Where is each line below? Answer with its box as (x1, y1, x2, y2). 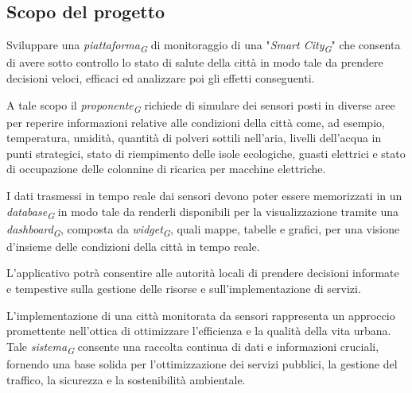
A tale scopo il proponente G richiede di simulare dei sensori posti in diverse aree (6, 96, 395, 115)
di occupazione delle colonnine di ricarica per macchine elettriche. (6, 160, 326, 177)
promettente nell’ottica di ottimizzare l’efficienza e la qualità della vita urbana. (6, 322, 391, 339)
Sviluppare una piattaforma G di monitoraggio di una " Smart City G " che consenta (6, 37, 401, 55)
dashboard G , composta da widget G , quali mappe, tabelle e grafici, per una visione (6, 220, 400, 239)
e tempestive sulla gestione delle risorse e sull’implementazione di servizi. (6, 280, 361, 297)
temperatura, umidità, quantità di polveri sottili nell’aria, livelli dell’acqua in (6, 129, 382, 146)
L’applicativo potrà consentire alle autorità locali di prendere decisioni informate (6, 264, 399, 281)
